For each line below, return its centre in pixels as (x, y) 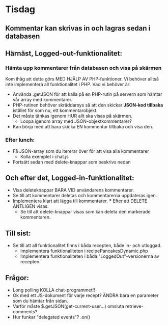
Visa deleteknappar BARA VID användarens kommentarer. (73, 190)
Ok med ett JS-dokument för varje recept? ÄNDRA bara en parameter (86, 295)
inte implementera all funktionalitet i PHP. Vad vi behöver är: (68, 85)
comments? (25, 312)
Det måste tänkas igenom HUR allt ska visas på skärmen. (72, 116)
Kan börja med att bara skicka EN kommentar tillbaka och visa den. (83, 127)
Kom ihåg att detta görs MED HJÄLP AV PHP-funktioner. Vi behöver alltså (82, 79)
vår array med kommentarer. (43, 100)
